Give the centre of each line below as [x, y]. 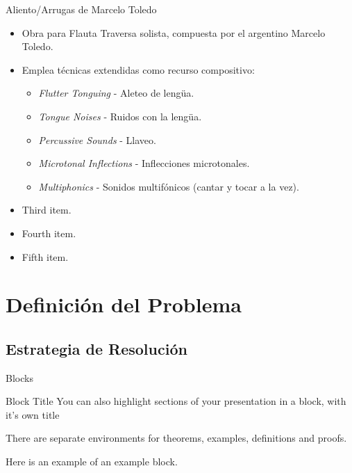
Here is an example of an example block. [92, 462]
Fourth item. [49, 233]
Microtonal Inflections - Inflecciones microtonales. [144, 163]
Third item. [47, 210]
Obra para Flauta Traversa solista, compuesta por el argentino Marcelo [174, 32]
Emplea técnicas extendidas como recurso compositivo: [138, 69]
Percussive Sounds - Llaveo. [97, 139]
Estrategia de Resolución [97, 348]
